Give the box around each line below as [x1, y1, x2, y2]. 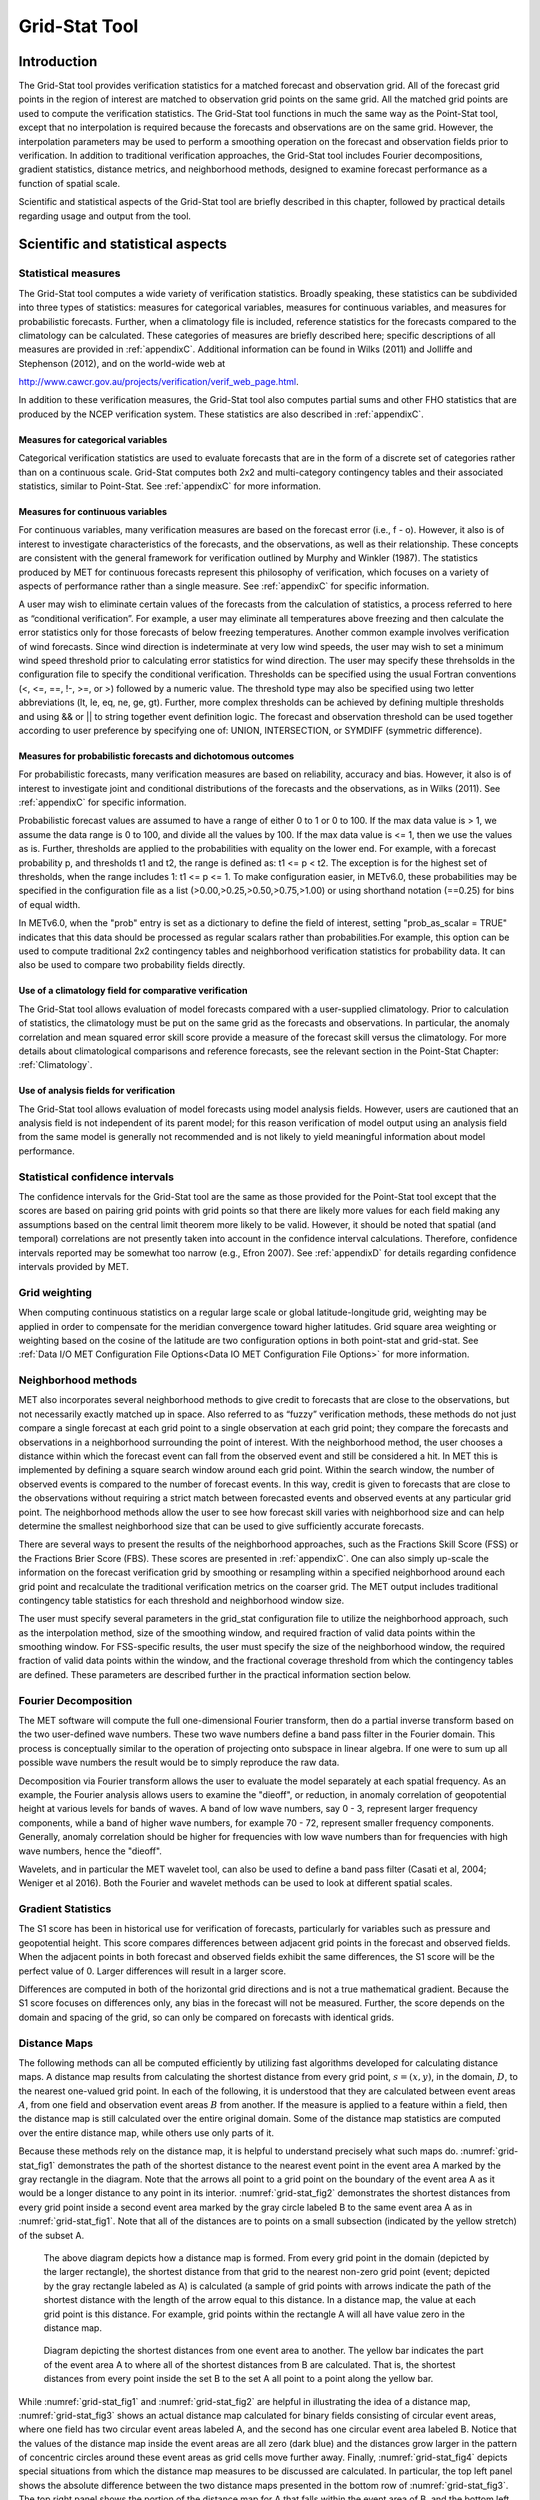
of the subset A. [18, 2229, 85, 2241]
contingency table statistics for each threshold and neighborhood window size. [18, 1594, 345, 1606]
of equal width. [18, 898, 81, 910]
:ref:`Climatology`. [18, 1059, 93, 1071]
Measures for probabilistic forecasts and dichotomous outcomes [18, 750, 295, 762]
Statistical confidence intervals [18, 1170, 175, 1184]
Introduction [18, 53, 98, 70]
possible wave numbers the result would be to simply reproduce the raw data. [18, 1756, 340, 1769]
